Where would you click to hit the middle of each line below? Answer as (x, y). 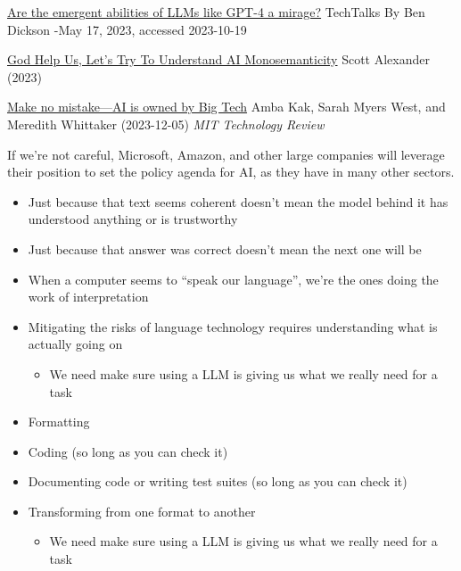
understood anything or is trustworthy (133, 219)
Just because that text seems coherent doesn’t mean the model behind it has (238, 201)
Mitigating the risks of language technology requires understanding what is (233, 326)
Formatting (59, 422)
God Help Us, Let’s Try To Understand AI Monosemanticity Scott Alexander (219, 59)
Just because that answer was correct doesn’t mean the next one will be (225, 248)
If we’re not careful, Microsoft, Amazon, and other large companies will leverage (226, 154)
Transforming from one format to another (142, 511)
